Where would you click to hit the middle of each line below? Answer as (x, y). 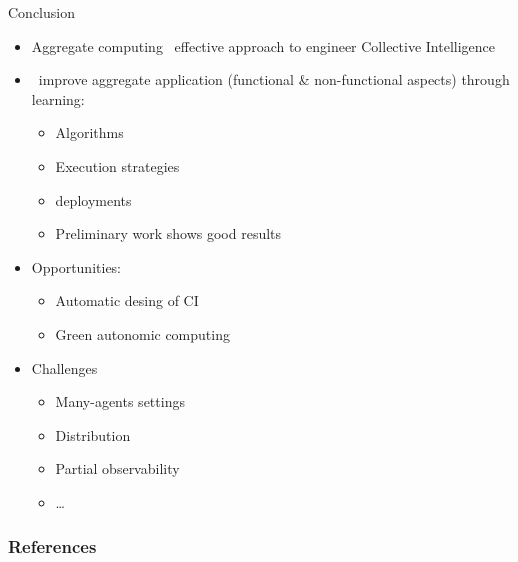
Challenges (64, 367)
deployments (93, 199)
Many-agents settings (120, 401)
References (52, 546)
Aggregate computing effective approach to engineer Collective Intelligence (263, 45)
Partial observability (117, 468)
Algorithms (89, 132)
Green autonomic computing (142, 333)
